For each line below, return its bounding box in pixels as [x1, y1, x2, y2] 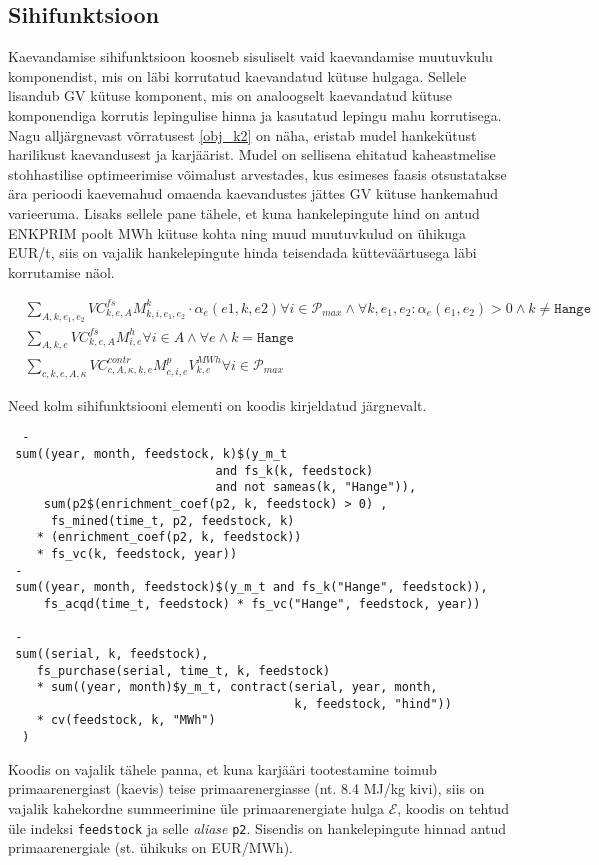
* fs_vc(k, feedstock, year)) [36, 546, 238, 561]
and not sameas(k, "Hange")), [215, 480, 417, 495]
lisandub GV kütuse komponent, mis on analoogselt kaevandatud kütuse [8, 85, 452, 106]
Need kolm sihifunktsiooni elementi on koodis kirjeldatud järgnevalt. [8, 394, 427, 415]
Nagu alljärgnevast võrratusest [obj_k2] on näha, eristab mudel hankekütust [8, 124, 477, 145]
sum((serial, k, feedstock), [15, 646, 209, 661]
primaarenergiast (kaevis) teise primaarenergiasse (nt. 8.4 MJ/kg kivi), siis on [8, 778, 485, 799]
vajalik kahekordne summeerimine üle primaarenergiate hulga [8, 797, 384, 818]
